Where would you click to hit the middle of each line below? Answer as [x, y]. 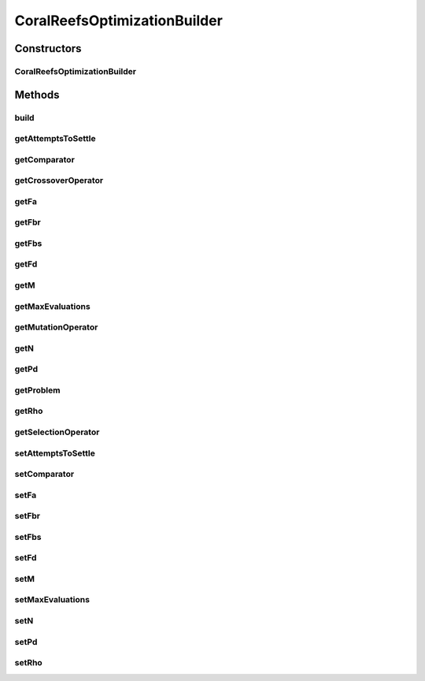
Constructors [48, 48]
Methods [37, 95]
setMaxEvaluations [52, 600]
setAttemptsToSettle [55, 453]
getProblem [37, 390]
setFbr [28, 516]
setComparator [44, 474]
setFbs [28, 537]
